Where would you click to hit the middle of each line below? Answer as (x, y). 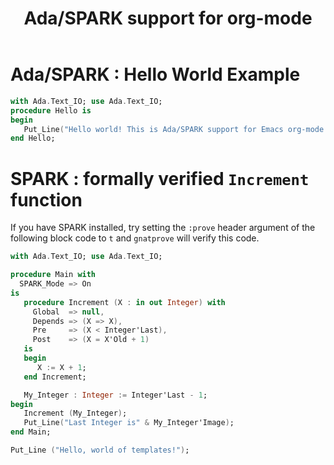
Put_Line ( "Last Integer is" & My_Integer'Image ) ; (129, 423)
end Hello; (33, 138)
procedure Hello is (51, 110)
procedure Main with (53, 275)
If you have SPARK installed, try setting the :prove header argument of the (163, 228)
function (46, 199)
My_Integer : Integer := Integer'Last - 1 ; (115, 395)
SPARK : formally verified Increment (160, 178)
